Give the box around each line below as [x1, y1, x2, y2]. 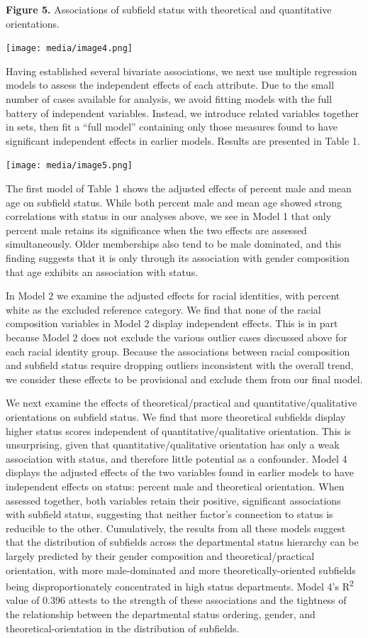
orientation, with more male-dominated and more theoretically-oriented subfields [6, 562, 356, 577]
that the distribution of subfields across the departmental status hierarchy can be [6, 534, 359, 549]
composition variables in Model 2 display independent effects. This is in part [6, 316, 338, 331]
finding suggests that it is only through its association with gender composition [6, 251, 350, 265]
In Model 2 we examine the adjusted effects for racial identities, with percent [6, 288, 340, 303]
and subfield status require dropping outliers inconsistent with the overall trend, [6, 358, 354, 373]
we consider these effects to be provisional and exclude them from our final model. [6, 371, 363, 386]
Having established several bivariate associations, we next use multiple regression [6, 63, 357, 78]
